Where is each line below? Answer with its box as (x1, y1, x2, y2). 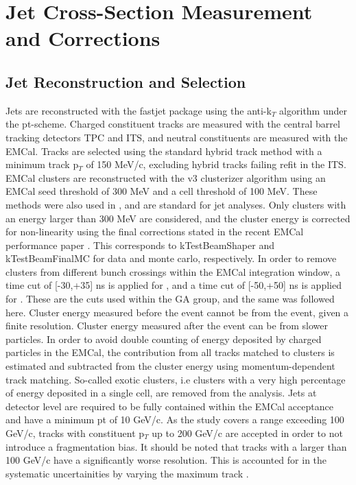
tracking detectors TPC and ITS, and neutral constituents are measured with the (5, 130, 348, 144)
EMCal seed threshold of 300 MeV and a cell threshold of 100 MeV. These (5, 184, 318, 198)
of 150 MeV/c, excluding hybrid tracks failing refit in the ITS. (86, 157, 346, 171)
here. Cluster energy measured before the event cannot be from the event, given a (5, 305, 349, 319)
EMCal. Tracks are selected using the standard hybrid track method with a (5, 143, 322, 158)
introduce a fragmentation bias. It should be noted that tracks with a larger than (5, 439, 347, 453)
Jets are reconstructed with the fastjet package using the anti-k (5, 103, 272, 117)
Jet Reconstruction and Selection (5, 71, 246, 92)
